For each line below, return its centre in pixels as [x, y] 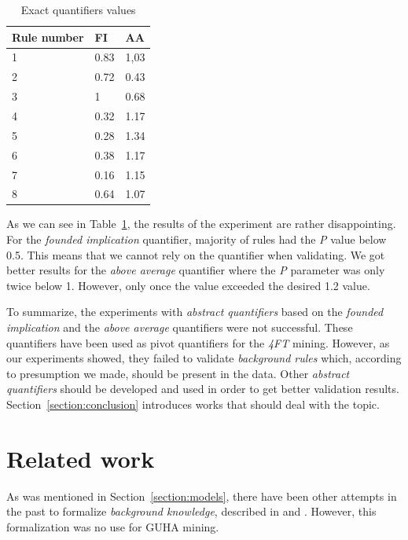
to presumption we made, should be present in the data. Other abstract [178, 373]
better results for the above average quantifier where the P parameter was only [196, 270]
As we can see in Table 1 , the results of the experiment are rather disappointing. [201, 224]
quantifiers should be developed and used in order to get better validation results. [203, 389]
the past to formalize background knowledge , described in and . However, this [191, 511]
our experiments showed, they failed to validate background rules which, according [204, 358]
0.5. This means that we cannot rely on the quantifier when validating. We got [196, 254]
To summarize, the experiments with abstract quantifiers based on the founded [195, 312]
